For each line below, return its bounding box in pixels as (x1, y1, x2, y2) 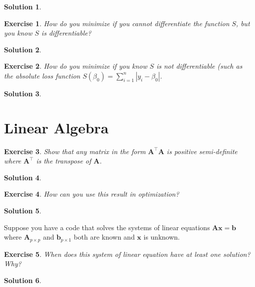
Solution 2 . (4, 44, 42, 54)
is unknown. (143, 232, 180, 242)
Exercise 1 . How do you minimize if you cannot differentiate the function (4, 18, 230, 28)
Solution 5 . (4, 205, 42, 216)
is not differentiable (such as (156, 61, 243, 71)
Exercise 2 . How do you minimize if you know (4, 61, 147, 71)
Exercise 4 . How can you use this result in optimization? (4, 189, 179, 199)
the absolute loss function (4, 70, 81, 81)
